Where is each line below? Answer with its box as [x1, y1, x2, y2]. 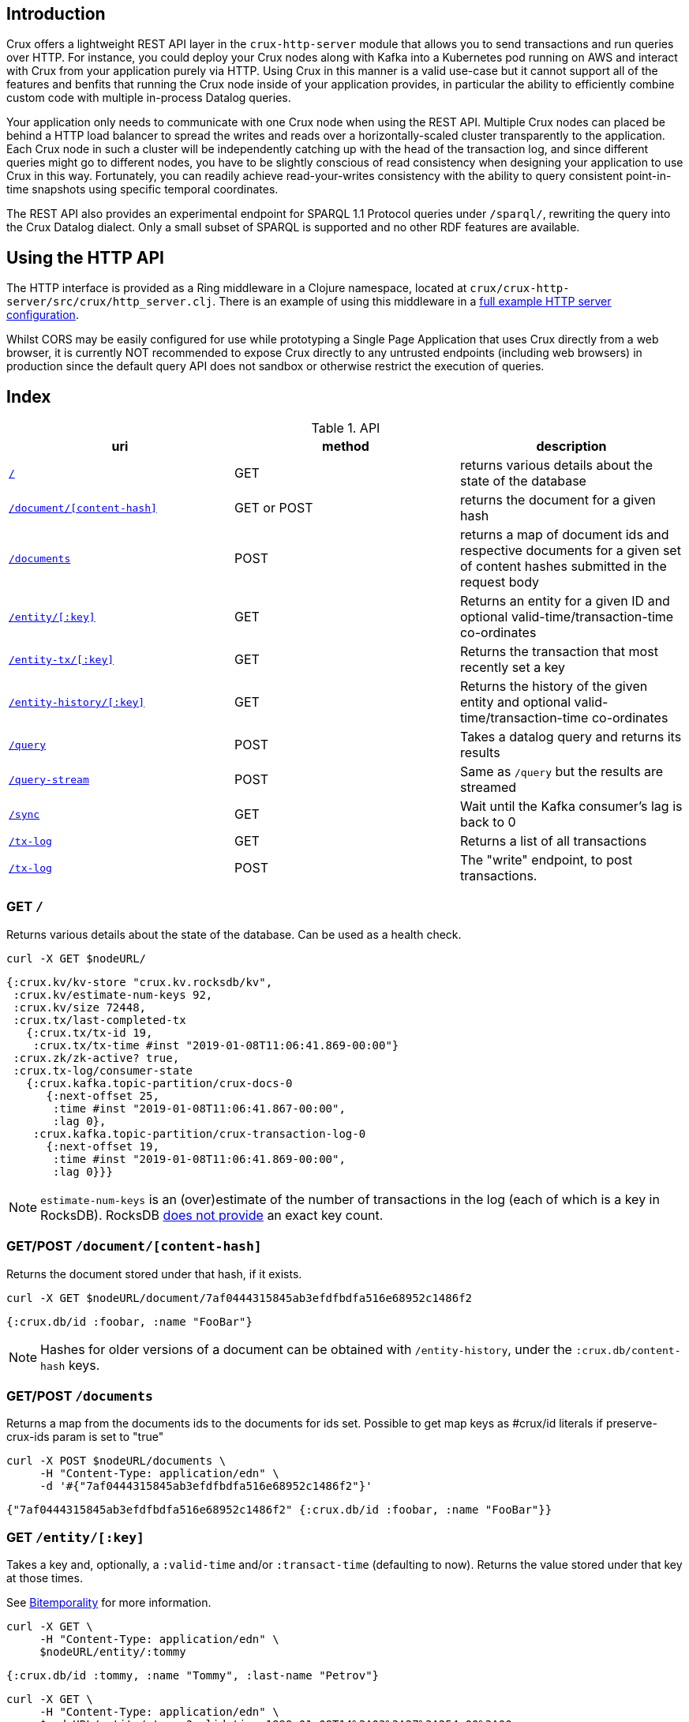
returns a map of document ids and [459, 527, 669, 543]
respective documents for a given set [459, 542, 681, 559]
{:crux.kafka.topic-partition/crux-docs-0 [26, 1076, 293, 1090]
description [536, 438, 607, 455]
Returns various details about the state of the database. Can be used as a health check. [6, 927, 462, 941]
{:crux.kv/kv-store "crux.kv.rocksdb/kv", [6, 975, 273, 989]
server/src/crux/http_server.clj [6, 295, 213, 309]
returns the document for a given [459, 492, 656, 508]
